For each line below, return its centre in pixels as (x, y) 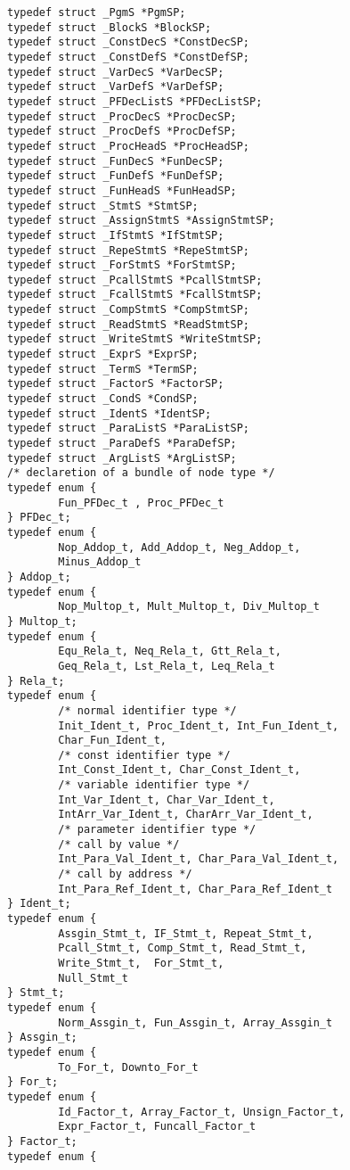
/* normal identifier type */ (147, 710)
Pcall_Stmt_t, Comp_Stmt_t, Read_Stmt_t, (183, 948)
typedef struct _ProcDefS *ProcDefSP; (122, 132)
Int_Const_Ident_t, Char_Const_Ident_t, (179, 770)
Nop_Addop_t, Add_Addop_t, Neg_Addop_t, (179, 547)
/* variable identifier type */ (154, 785)
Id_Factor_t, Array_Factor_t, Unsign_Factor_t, (202, 1112)
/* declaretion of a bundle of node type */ (141, 473)
